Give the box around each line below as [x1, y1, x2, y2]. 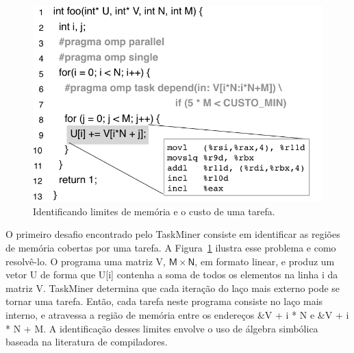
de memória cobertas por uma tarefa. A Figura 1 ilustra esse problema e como [5, 241, 336, 255]
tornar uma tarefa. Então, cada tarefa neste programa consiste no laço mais [5, 294, 323, 308]
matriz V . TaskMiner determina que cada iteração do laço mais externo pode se [5, 280, 340, 295]
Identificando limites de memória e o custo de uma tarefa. [33, 204, 275, 218]
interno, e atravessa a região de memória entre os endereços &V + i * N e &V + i [5, 307, 349, 321]
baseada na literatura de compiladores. [5, 334, 168, 349]
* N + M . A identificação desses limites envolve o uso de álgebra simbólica [5, 321, 318, 335]
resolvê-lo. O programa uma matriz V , [5, 254, 166, 268]
